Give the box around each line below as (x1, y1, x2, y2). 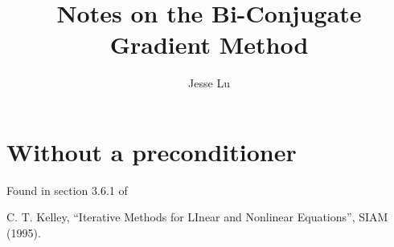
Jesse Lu (188, 75, 230, 91)
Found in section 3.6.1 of (6, 181, 128, 198)
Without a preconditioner (6, 135, 297, 168)
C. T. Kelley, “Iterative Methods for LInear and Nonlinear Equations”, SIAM (6, 209, 388, 225)
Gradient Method (109, 28, 309, 61)
